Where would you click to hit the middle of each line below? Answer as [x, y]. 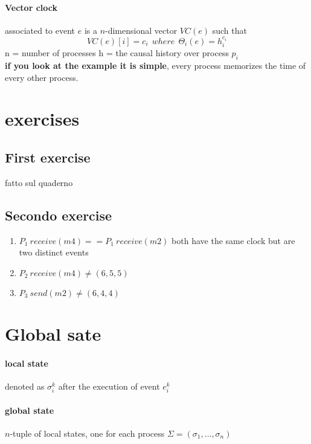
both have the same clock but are [233, 240]
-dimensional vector [141, 30]
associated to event [40, 30]
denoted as [25, 386]
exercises [42, 119]
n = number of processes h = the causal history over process [117, 53]
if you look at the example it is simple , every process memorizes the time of [155, 66]
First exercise [48, 157]
